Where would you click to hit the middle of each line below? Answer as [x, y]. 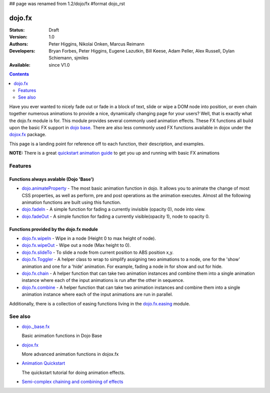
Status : [17, 30]
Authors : [19, 44]
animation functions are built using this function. [71, 202]
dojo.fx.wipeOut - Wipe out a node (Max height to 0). [76, 245]
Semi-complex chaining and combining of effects [72, 382]
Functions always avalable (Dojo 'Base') [52, 179]
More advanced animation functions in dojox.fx [70, 354]
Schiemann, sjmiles [68, 58]
